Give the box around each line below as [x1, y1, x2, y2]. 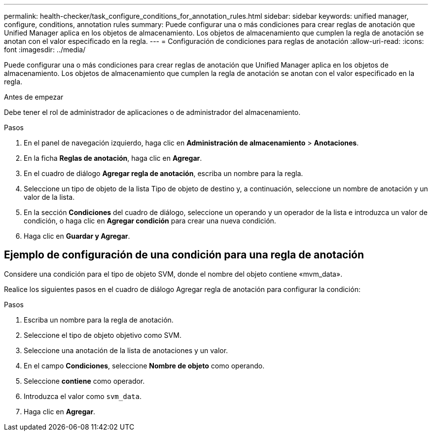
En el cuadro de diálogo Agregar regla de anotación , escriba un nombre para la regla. [24, 169, 303, 178]
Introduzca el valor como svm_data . [24, 392, 142, 400]
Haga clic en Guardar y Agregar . [24, 232, 130, 240]
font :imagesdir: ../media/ [4, 45, 86, 54]
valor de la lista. [24, 193, 75, 201]
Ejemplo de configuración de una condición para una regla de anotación [4, 249, 364, 261]
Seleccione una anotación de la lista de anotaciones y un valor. [24, 346, 228, 355]
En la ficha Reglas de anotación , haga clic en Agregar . [24, 154, 202, 162]
